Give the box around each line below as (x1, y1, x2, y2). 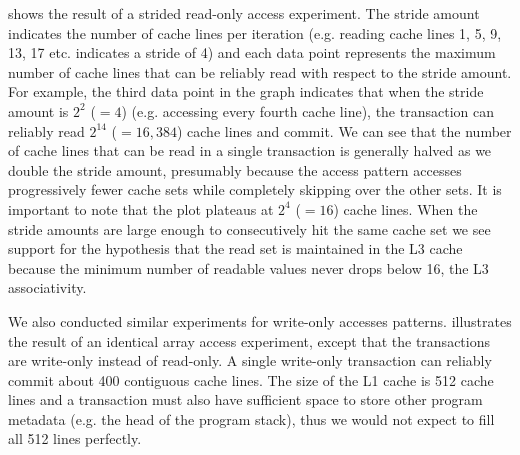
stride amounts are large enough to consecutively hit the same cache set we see (8, 218, 491, 239)
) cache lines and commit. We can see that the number (176, 120, 512, 141)
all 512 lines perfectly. (8, 428, 142, 449)
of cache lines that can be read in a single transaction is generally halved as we (8, 140, 492, 161)
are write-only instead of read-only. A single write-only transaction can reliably (8, 350, 492, 371)
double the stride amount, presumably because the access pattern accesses (8, 159, 462, 180)
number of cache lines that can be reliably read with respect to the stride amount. (8, 61, 512, 82)
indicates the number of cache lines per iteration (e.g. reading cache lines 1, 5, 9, (8, 22, 502, 43)
